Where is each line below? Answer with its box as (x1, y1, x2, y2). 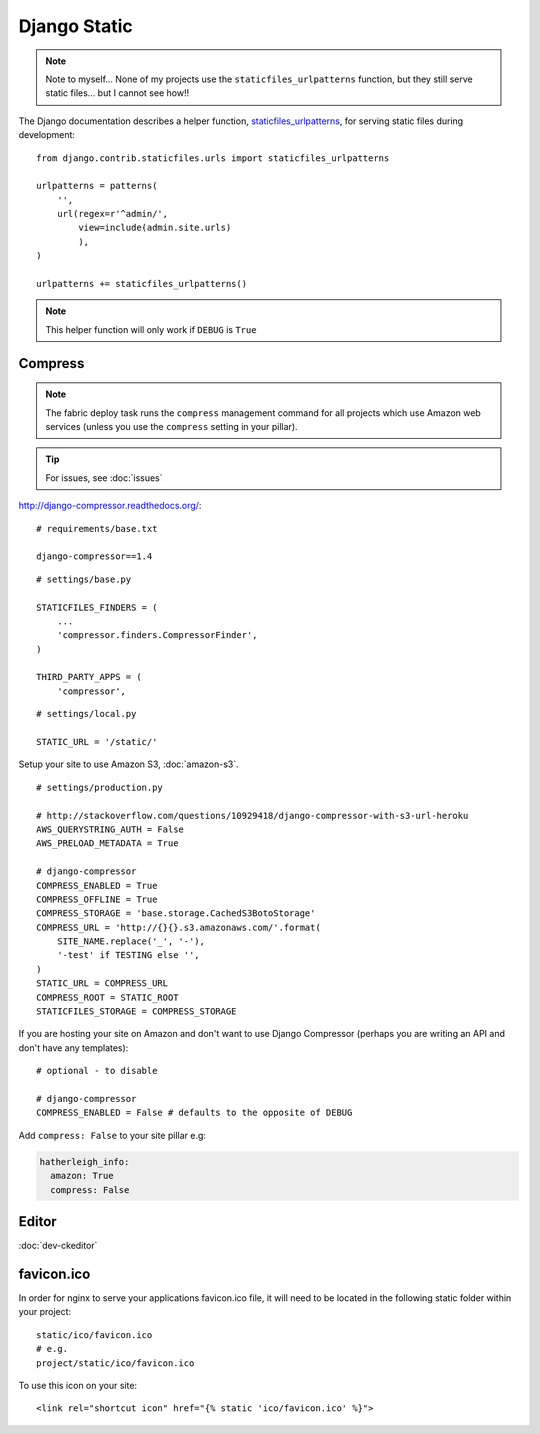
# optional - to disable (36, 1065, 158, 1077)
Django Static (18, 15, 134, 37)
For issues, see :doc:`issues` (45, 471, 164, 484)
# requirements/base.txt (36, 523, 158, 534)
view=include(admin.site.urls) (78, 222, 232, 234)
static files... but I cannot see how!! (45, 87, 190, 99)
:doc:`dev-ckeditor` (18, 1240, 98, 1252)
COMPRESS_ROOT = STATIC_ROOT (36, 991, 179, 1003)
